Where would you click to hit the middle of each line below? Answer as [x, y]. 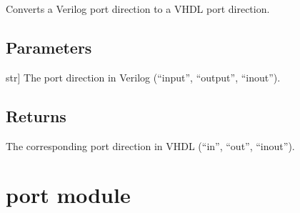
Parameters [49, 47]
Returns [36, 115]
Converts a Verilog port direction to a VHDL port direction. [138, 9]
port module [68, 195]
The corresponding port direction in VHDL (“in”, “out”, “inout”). [150, 145]
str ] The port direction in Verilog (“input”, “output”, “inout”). [143, 77]
